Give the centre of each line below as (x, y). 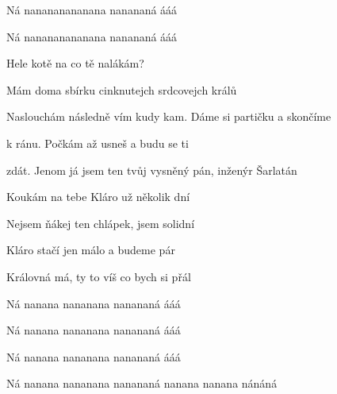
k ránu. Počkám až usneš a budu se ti (98, 143)
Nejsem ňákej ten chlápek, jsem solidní (101, 223)
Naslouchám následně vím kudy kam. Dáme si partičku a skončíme (169, 116)
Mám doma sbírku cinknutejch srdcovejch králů (122, 89)
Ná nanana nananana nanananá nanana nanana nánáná (142, 383)
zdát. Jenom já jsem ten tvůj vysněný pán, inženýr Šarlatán (152, 170)
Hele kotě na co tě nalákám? (75, 63)
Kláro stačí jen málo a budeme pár (91, 250)
